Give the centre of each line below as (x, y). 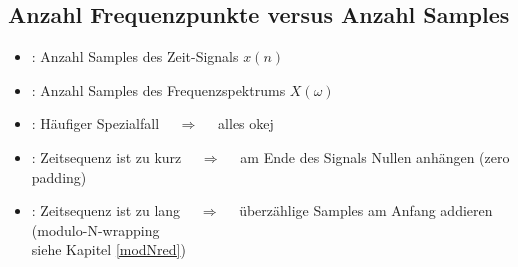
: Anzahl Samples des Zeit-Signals (135, 56)
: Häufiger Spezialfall (95, 123)
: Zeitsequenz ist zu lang (106, 210)
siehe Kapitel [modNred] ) (108, 249)
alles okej (246, 123)
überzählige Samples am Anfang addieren (366, 210)
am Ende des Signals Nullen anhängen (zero (375, 156)
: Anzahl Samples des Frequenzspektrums (158, 89)
